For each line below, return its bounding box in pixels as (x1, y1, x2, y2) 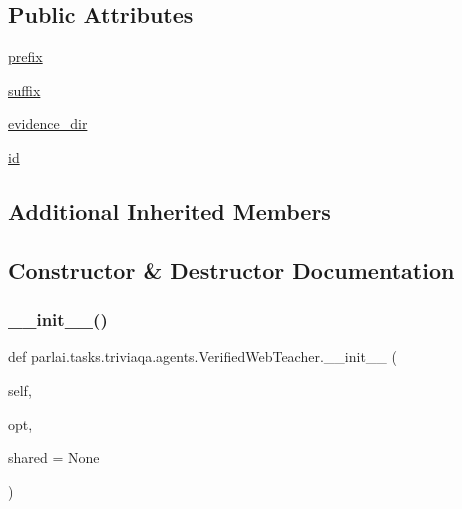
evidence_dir (8, 113, 88, 134)
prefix (8, 46, 43, 67)
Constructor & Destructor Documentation (8, 254, 455, 285)
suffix (8, 79, 41, 100)
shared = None (8, 447, 100, 468)
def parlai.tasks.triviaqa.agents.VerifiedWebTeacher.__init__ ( (8, 346, 397, 367)
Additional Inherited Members (8, 195, 331, 226)
